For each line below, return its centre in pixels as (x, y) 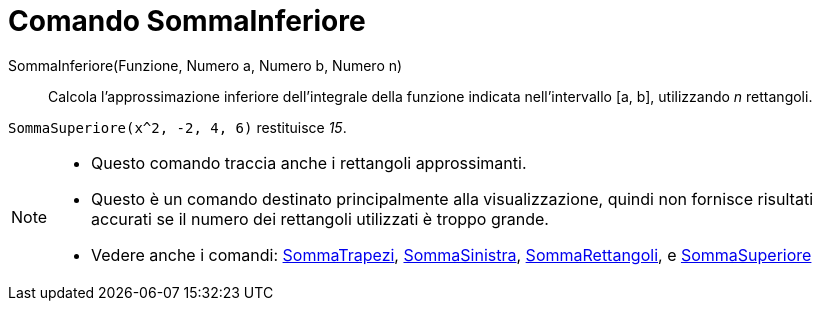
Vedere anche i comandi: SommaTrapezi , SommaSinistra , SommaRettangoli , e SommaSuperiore (451, 254)
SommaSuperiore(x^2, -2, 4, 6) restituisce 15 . (177, 127)
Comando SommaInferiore (187, 21)
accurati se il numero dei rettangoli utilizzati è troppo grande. (320, 218)
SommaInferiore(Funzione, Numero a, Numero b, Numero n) (205, 65)
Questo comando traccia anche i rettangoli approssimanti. (309, 162)
